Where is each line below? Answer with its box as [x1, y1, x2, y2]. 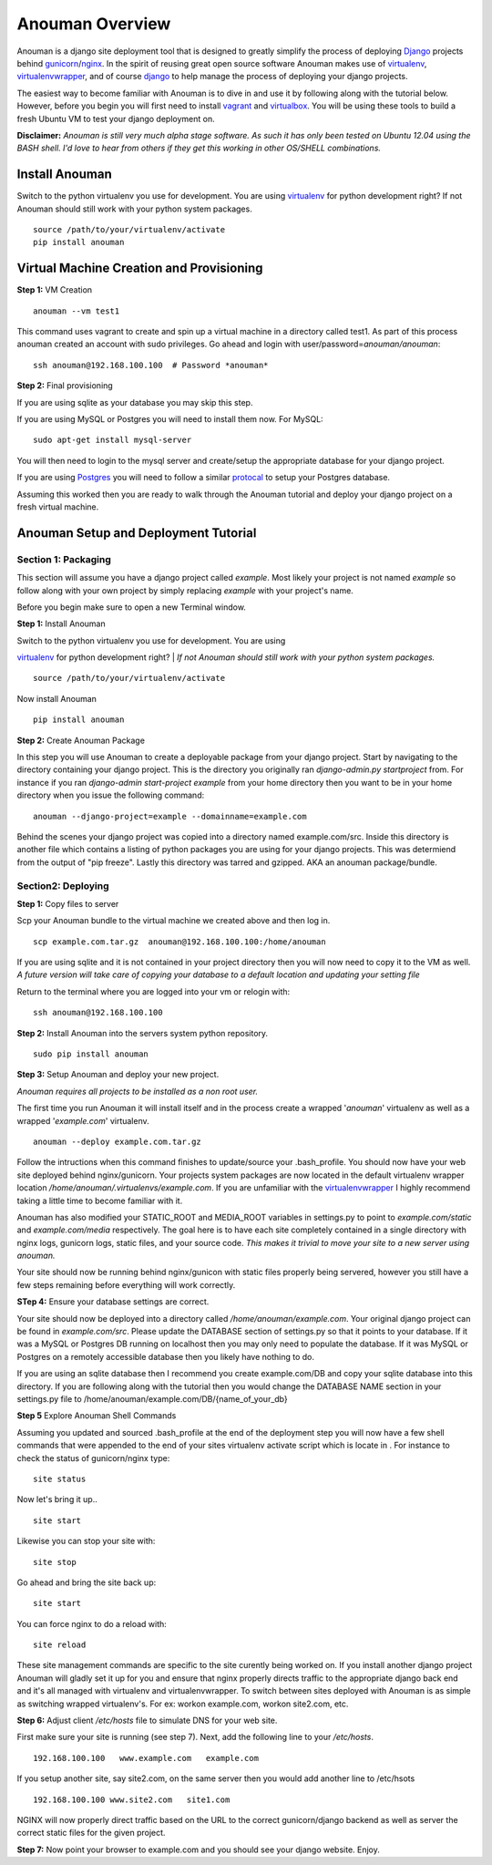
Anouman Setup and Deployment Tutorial [16, 525, 257, 541]
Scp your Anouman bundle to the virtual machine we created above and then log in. [16, 915, 331, 926]
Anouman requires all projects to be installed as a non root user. [16, 1086, 259, 1097]
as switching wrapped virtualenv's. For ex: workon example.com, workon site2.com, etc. [16, 1698, 349, 1709]
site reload [33, 1640, 87, 1650]
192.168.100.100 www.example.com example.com [33, 1753, 260, 1763]
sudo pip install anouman [33, 1049, 149, 1059]
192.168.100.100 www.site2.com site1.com [33, 1794, 231, 1805]
